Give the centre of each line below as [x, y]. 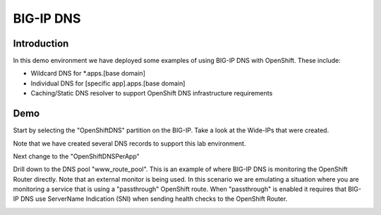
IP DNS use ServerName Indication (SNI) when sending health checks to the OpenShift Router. [150, 199]
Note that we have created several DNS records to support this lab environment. [129, 143]
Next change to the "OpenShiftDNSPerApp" [77, 156]
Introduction [41, 43]
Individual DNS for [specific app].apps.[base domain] [108, 83]
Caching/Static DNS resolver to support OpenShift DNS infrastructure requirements [152, 93]
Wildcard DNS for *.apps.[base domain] [88, 74]
